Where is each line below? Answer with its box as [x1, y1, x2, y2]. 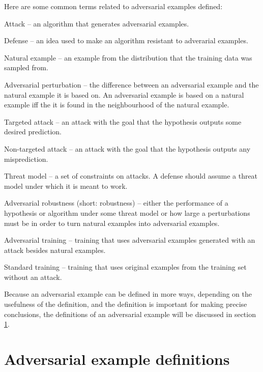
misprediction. [4, 153, 48, 164]
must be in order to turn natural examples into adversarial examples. [4, 217, 220, 228]
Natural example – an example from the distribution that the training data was [4, 52, 252, 63]
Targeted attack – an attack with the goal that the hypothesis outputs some [4, 116, 242, 127]
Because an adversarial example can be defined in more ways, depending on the [4, 289, 252, 299]
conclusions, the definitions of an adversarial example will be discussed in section [4, 308, 256, 319]
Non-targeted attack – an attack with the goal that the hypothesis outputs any [4, 143, 251, 154]
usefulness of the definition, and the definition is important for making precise [4, 299, 247, 309]
